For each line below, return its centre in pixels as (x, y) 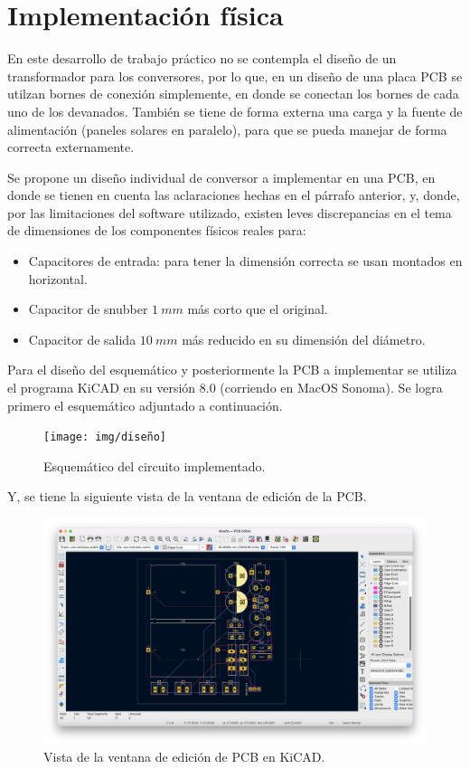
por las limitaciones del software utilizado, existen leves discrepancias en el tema (230, 212)
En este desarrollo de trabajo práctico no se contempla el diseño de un (202, 58)
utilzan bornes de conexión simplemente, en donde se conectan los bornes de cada (233, 94)
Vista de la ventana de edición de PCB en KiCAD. (184, 757)
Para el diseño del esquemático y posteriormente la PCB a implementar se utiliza (232, 370)
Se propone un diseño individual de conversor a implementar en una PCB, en (221, 177)
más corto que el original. (258, 309)
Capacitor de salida (82, 339)
